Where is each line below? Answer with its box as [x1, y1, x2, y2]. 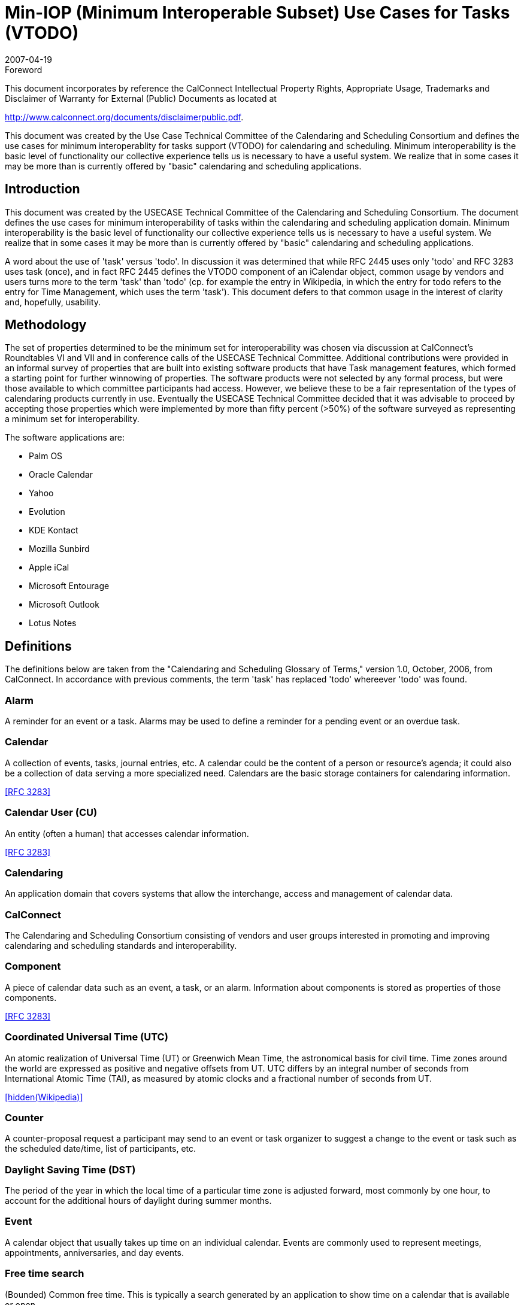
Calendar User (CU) [5, 806, 98, 819]
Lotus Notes [29, 618, 77, 629]
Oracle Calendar [29, 469, 93, 480]
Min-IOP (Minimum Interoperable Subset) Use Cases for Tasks [5, 2, 510, 23]
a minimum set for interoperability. [5, 414, 140, 424]
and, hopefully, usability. [5, 296, 101, 307]
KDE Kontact [29, 525, 78, 536]
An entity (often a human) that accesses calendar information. [5, 828, 249, 839]
